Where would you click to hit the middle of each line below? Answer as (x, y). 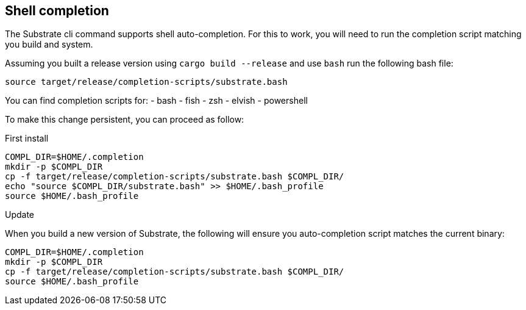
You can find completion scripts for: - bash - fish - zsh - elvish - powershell (156, 101)
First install (27, 139)
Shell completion (57, 11)
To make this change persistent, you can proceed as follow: (125, 120)
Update (20, 215)
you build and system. (49, 45)
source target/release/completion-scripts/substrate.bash (146, 82)
